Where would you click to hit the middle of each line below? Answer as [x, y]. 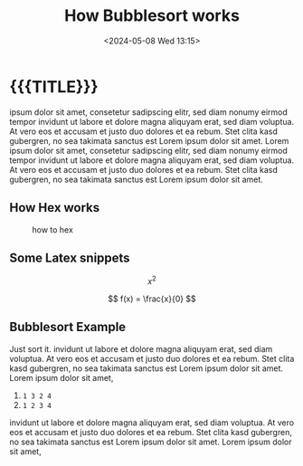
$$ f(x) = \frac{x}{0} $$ [152, 299]
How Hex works [55, 208]
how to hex [53, 229]
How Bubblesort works [152, 16]
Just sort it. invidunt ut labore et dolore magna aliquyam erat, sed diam [141, 348]
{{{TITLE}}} [54, 86]
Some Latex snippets [70, 257]
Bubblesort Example [68, 327]
